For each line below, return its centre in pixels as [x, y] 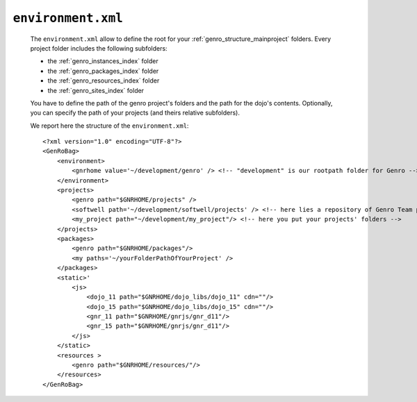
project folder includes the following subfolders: [99, 48]
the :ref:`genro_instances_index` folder [103, 61]
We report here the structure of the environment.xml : [109, 126]
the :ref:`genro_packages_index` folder [103, 71]
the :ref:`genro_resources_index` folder [104, 81]
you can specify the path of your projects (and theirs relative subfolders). [135, 113]
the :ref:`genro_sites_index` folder [96, 90]
